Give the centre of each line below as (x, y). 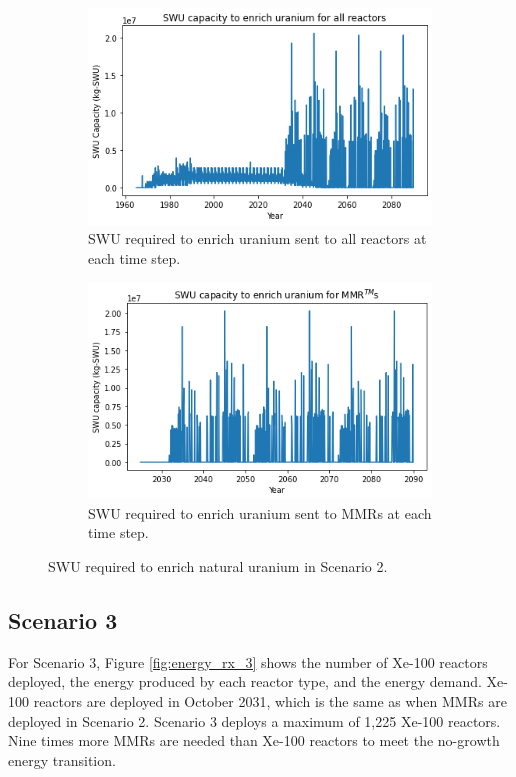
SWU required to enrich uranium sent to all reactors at (257, 238)
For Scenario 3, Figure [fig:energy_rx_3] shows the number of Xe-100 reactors (248, 661)
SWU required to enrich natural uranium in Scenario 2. (218, 565)
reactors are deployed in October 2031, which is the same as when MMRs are (270, 700)
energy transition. (62, 759)
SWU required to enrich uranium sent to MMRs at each (260, 512)
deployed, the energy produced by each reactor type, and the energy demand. (245, 681)
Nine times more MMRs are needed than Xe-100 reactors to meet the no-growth (254, 740)
